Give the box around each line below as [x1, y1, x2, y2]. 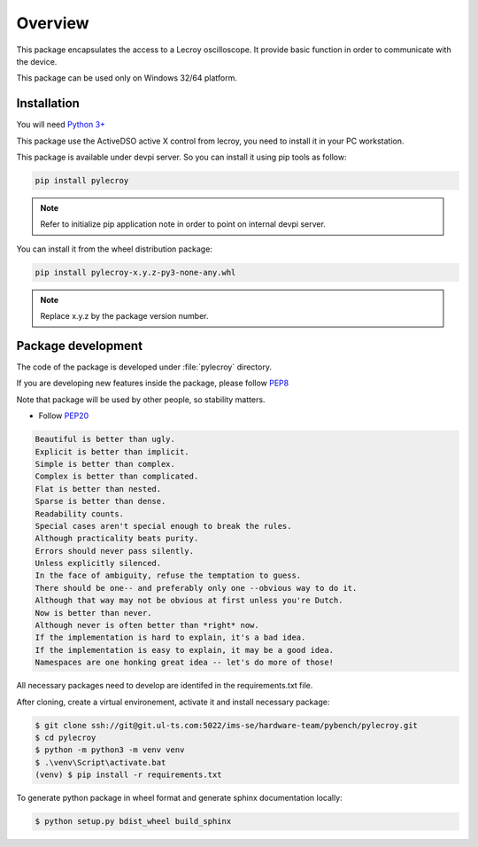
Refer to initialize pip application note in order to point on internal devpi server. [40, 219, 327, 229]
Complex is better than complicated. [35, 471, 199, 482]
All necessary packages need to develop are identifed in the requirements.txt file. [16, 680, 313, 691]
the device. [16, 56, 58, 66]
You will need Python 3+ [16, 120, 106, 130]
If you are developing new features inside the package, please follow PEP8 [16, 377, 289, 389]
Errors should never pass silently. [35, 546, 195, 556]
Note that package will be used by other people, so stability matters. [16, 394, 266, 405]
